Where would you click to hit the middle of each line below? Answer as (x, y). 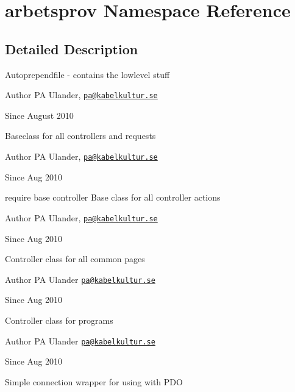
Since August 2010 (39, 115)
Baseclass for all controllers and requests (80, 136)
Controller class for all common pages (75, 259)
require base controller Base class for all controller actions (113, 197)
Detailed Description (72, 48)
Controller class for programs (59, 320)
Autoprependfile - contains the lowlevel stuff (87, 74)
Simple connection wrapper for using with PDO (94, 381)
